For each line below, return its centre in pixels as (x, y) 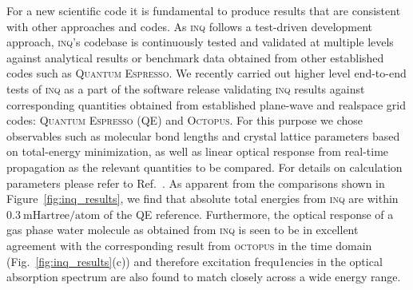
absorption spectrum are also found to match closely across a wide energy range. (204, 277)
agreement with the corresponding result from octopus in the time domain (189, 245)
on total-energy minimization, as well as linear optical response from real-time (198, 151)
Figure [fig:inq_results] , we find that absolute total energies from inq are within (203, 199)
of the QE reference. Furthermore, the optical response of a (248, 214)
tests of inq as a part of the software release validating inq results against (186, 88)
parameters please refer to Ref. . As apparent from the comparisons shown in (196, 183)
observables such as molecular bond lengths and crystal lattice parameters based (203, 135)
